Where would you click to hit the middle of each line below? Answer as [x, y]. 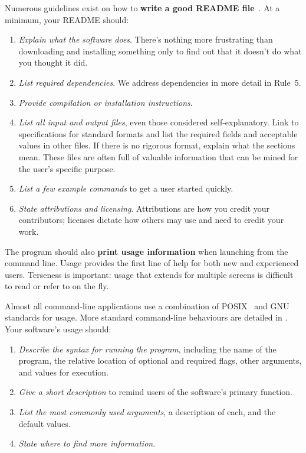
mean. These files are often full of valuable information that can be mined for [158, 156]
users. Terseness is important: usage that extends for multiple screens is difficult [149, 274]
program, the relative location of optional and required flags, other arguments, [160, 360]
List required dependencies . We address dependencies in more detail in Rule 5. [160, 82]
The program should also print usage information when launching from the [147, 251]
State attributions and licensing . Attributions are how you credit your [144, 208]
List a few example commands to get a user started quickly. [126, 188]
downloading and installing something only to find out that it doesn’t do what [160, 51]
